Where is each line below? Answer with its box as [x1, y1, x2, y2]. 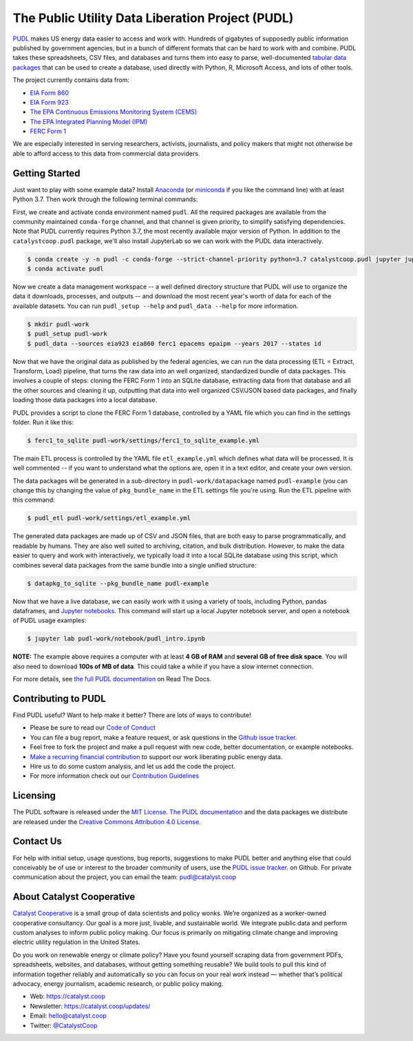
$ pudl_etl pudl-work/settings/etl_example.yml [27, 514, 191, 522]
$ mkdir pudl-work [27, 320, 89, 328]
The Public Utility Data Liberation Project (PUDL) [12, 10, 294, 25]
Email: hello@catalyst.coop [30, 1011, 107, 1020]
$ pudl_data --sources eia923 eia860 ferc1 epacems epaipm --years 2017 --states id [27, 340, 321, 347]
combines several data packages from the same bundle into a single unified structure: [12, 561, 257, 569]
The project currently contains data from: [12, 76, 130, 84]
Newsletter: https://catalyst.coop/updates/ [30, 1002, 151, 1010]
